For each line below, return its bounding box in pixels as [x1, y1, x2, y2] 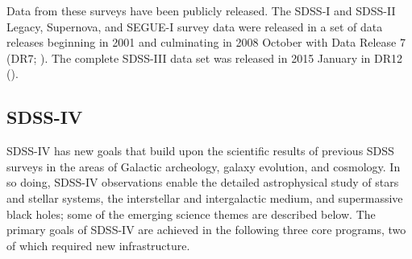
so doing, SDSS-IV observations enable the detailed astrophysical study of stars [6, 174, 399, 191]
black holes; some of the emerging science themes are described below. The [6, 205, 376, 222]
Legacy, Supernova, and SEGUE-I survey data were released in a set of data [6, 18, 383, 35]
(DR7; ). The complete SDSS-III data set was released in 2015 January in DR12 [6, 49, 403, 66]
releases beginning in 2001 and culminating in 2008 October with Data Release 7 [6, 34, 406, 51]
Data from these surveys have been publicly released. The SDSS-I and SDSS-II [6, 2, 396, 18]
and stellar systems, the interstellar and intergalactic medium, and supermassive [6, 189, 403, 206]
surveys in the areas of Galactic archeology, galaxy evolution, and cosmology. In [6, 158, 401, 175]
